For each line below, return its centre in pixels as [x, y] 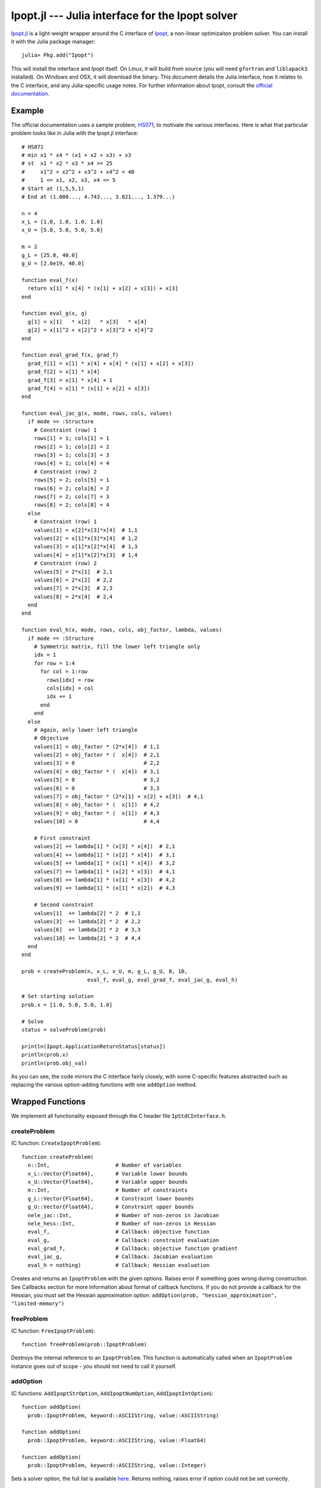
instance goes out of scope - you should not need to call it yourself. [94, 1366]
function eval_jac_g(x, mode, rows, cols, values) [97, 413]
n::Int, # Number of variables [104, 1165]
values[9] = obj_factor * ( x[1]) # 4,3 [97, 813]
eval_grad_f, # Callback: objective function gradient [133, 1249]
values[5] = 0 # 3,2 [97, 780]
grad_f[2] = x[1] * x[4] [64, 372]
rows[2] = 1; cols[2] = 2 [72, 447]
